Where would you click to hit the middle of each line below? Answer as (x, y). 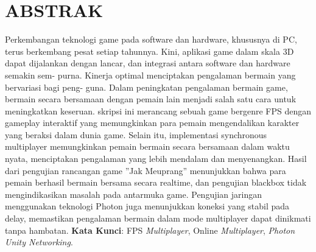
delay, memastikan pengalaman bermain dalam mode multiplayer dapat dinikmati (158, 218)
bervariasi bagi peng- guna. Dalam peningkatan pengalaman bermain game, (146, 87)
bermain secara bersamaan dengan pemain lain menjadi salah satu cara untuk (151, 99)
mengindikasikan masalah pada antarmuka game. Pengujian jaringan (134, 194)
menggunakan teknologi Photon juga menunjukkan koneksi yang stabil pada (147, 206)
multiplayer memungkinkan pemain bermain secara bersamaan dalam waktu (147, 146)
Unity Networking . (39, 242)
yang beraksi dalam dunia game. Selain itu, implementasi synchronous (136, 134)
